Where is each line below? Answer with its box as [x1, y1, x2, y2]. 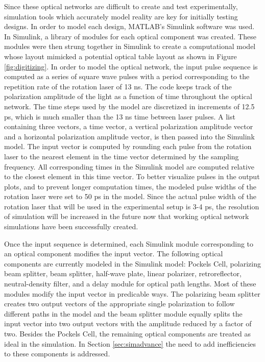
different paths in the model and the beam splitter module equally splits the [4, 308, 243, 319]
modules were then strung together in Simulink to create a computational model [4, 41, 256, 52]
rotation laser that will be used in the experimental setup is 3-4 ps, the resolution [4, 201, 259, 211]
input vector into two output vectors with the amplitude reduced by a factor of [4, 318, 252, 329]
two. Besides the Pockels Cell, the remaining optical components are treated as [4, 328, 251, 339]
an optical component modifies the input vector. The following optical [4, 248, 223, 259]
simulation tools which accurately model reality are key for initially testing [4, 11, 238, 21]
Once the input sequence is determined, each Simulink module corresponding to [4, 238, 254, 249]
